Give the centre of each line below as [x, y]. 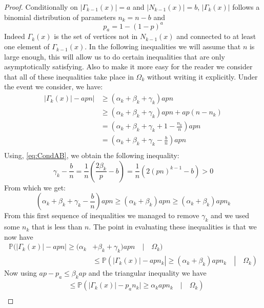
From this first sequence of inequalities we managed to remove [102, 215]
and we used [230, 215]
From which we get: [35, 187]
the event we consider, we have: [54, 86]
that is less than [57, 227]
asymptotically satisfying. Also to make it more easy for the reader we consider [128, 66]
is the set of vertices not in [96, 36]
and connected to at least [216, 36]
